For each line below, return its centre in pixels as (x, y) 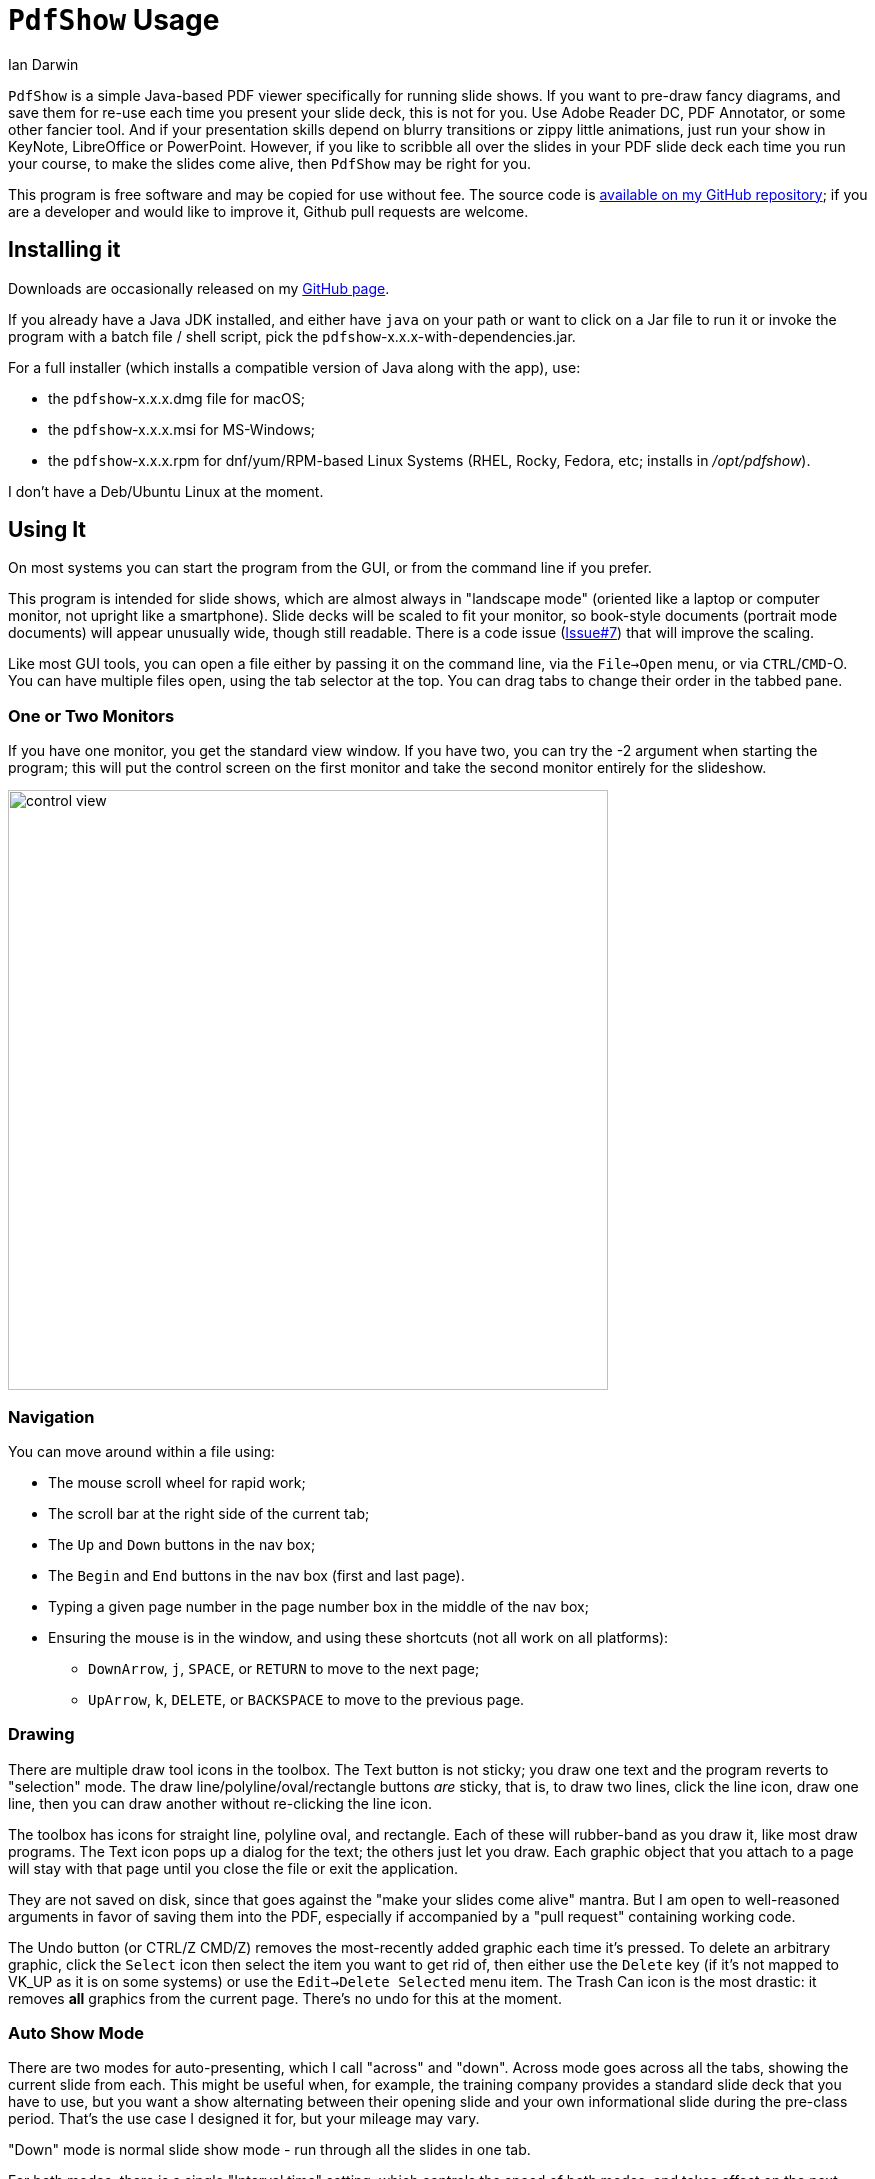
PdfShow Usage (114, 20)
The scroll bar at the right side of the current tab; (209, 1513)
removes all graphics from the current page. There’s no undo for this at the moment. (285, 1998)
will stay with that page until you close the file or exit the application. (233, 1868)
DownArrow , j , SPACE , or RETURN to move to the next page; (284, 1668)
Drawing (41, 1734)
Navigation (51, 1416)
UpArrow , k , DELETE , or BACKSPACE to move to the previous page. (306, 1699)
